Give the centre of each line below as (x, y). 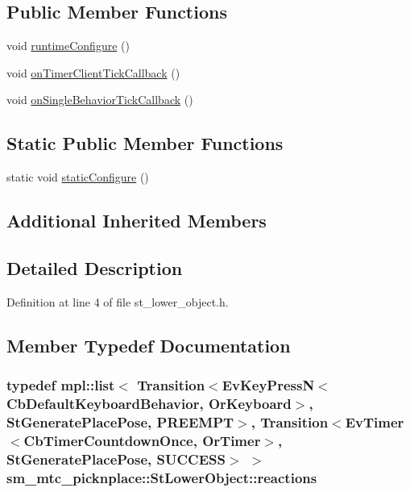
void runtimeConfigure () (68, 46)
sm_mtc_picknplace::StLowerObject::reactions (162, 477)
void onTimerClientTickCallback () (93, 72)
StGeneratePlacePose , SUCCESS (116, 459)
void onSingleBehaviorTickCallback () (100, 100)
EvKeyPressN (268, 385)
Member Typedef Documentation (149, 345)
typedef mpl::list (61, 385)
